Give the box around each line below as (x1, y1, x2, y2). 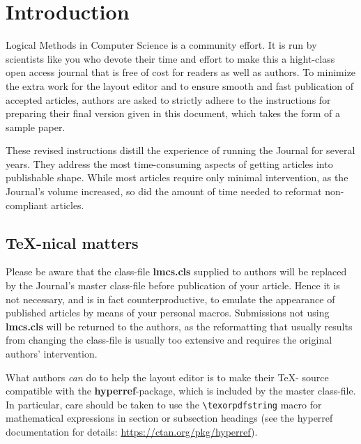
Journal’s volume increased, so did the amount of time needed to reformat (6, 184, 322, 199)
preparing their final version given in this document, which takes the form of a (6, 106, 340, 121)
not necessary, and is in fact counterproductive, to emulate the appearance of (6, 291, 335, 306)
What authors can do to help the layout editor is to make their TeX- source (6, 369, 329, 384)
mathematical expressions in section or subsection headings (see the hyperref (6, 411, 333, 425)
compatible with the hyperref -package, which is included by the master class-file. (6, 383, 356, 398)
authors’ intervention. (6, 346, 98, 361)
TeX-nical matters (6, 231, 139, 253)
